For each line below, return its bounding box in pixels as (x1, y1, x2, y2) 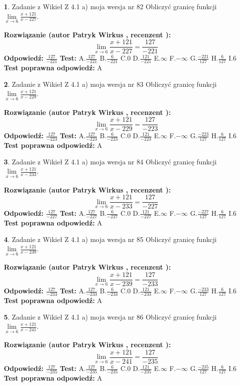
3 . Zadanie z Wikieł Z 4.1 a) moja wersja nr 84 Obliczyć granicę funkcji (4, 156, 217, 166)
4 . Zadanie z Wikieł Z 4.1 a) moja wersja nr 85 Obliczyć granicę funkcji (4, 234, 217, 244)
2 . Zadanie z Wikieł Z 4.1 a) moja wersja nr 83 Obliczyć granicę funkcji (4, 79, 217, 89)
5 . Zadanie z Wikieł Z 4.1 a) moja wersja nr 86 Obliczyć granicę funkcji (4, 311, 217, 322)
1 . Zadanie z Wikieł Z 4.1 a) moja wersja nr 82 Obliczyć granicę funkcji (4, 1, 217, 11)
